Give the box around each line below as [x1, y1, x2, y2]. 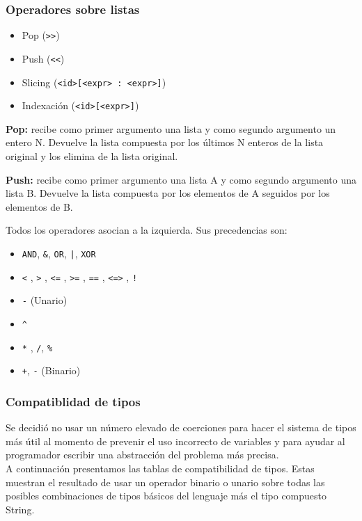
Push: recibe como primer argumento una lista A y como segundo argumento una [6, 172, 356, 186]
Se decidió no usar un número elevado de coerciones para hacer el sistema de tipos [6, 420, 356, 435]
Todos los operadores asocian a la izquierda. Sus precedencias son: [6, 223, 288, 237]
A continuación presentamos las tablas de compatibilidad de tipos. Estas [6, 460, 315, 475]
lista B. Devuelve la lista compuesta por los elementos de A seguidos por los [6, 186, 330, 200]
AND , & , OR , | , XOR [22, 246, 96, 260]
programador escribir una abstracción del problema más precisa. [6, 447, 279, 462]
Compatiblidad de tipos [6, 392, 141, 410]
